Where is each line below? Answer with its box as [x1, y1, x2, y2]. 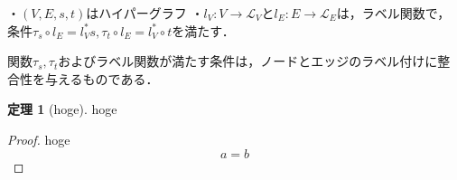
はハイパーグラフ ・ [86, 4, 204, 22]
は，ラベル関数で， [336, 4, 451, 22]
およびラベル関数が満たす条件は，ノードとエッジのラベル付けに [58, 52, 438, 71]
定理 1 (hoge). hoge [7, 99, 117, 118]
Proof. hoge [7, 129, 70, 148]
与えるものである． [44, 69, 159, 88]
